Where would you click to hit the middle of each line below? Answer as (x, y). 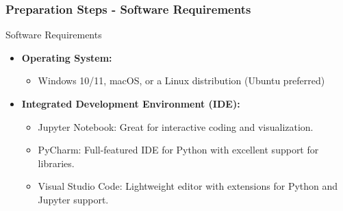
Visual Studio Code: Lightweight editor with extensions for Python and (188, 186)
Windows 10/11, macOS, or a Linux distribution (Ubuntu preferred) (181, 80)
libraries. (56, 163)
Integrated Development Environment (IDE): (131, 103)
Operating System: (67, 57)
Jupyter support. (73, 199)
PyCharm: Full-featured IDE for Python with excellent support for (178, 150)
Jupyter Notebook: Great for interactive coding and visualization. (176, 126)
